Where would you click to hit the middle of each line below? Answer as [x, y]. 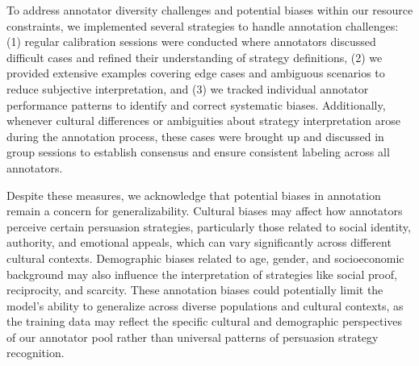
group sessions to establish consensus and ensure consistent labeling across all [198, 152]
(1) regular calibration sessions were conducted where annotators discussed [191, 42]
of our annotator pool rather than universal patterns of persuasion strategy [193, 337]
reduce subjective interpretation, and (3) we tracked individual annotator [188, 88]
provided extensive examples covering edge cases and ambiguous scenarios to [196, 73]
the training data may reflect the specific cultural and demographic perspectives [205, 321]
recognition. [36, 353]
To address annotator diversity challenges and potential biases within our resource [210, 10]
